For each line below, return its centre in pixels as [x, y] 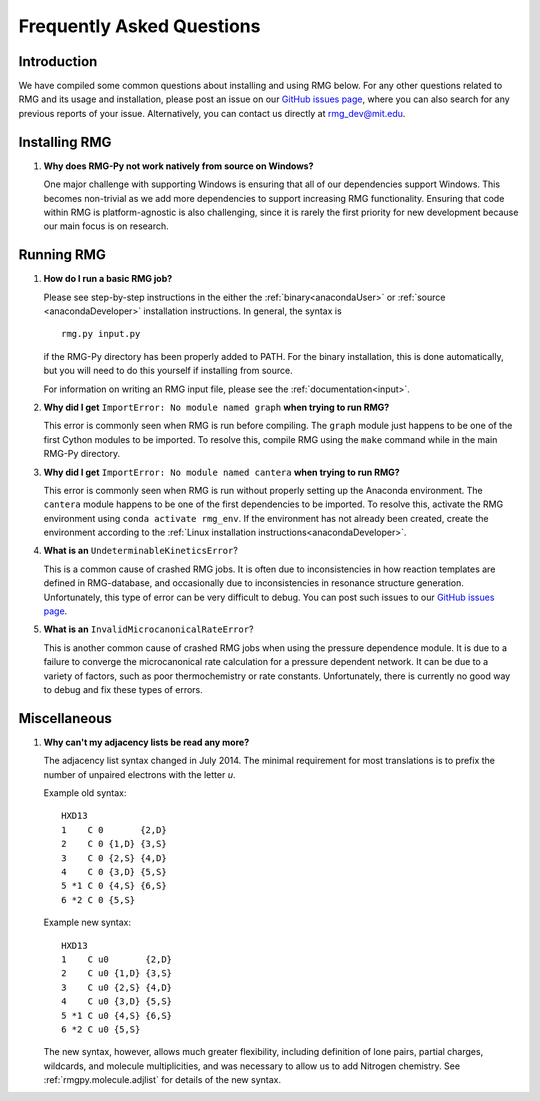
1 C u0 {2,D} [117, 959]
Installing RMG [65, 141]
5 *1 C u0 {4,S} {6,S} [117, 1015]
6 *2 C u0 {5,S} [101, 1029]
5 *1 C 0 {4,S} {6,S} [114, 886]
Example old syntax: [85, 793]
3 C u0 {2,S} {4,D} [117, 987]
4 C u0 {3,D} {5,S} [117, 1001]
